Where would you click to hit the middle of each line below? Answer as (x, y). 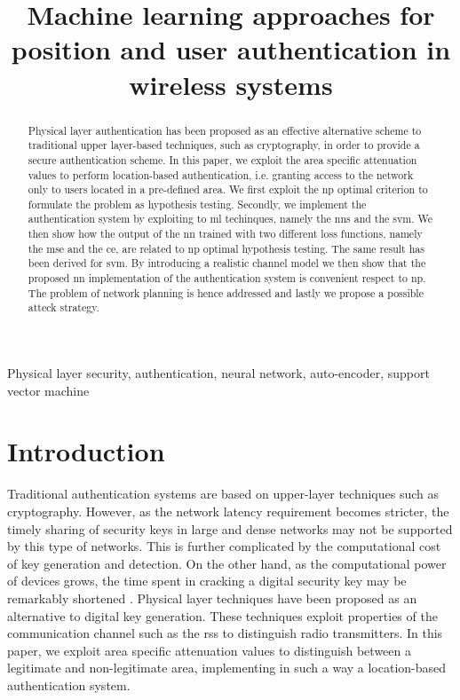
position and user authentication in (231, 49)
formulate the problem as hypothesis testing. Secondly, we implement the (197, 204)
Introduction (86, 451)
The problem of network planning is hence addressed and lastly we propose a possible (226, 292)
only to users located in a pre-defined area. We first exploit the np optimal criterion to (228, 189)
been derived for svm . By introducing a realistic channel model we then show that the (227, 263)
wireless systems (231, 84)
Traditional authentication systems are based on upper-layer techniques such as (223, 494)
